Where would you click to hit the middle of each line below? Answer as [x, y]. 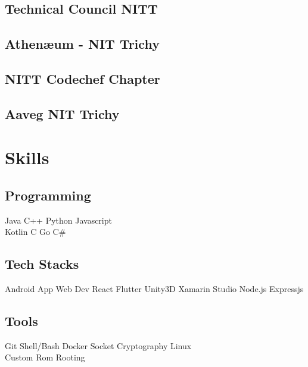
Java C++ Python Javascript [58, 220]
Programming [48, 195]
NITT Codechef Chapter [83, 78]
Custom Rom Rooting [45, 357]
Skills [27, 157]
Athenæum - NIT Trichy [82, 44]
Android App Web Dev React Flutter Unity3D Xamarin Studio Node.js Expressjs [154, 289]
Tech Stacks [42, 264]
